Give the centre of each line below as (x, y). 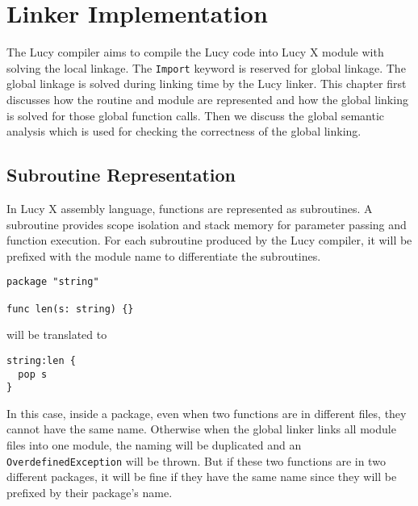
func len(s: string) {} (70, 309)
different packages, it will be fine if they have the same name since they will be (202, 477)
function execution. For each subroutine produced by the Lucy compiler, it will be (209, 240)
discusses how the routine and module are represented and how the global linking (207, 99)
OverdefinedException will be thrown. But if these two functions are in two (196, 460)
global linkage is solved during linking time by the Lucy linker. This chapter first (207, 84)
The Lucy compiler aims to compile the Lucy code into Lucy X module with (195, 52)
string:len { (41, 360)
